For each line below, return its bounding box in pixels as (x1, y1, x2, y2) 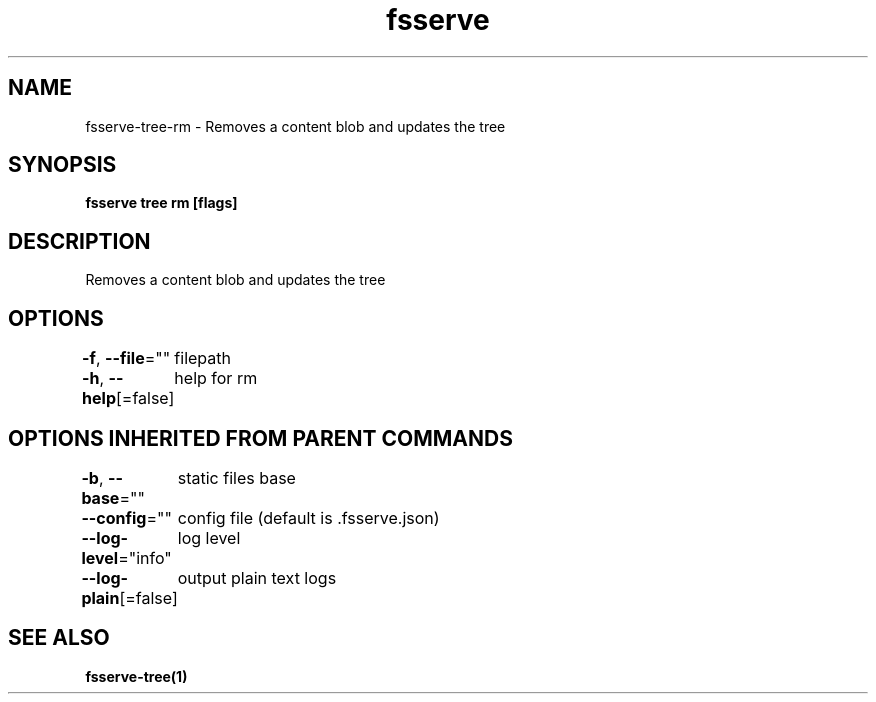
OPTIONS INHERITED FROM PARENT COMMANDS (8, 425, 513, 451)
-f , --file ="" (82, 348, 171, 369)
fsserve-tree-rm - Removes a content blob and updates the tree (85, 117, 506, 135)
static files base (177, 467, 296, 488)
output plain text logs (177, 567, 337, 588)
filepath (174, 348, 231, 369)
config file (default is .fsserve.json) (177, 507, 440, 528)
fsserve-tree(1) (85, 667, 188, 685)
